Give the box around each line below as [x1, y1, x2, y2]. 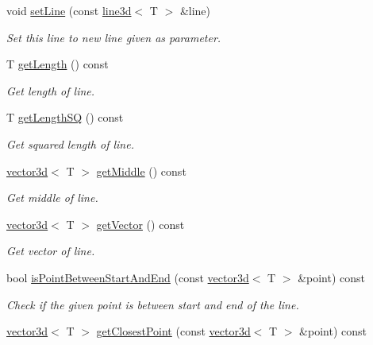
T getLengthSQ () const [6, 109, 124, 126]
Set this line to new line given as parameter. [6, 29, 221, 45]
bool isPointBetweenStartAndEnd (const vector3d [6, 269, 249, 285]
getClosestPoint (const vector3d [96, 323, 251, 339]
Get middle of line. [6, 189, 98, 206]
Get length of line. [6, 82, 95, 99]
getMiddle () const [96, 162, 186, 179]
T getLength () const [6, 56, 109, 72]
